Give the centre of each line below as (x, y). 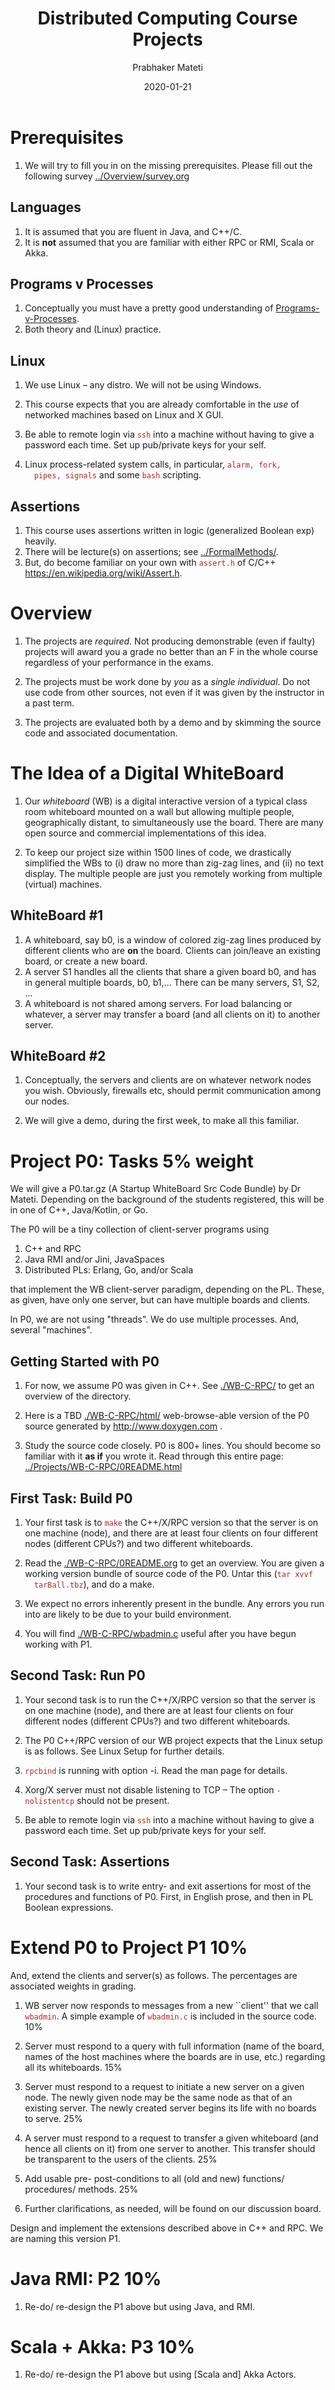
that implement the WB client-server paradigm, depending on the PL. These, (167, 1289)
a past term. (49, 703)
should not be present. (123, 1800)
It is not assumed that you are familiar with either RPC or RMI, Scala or (169, 242)
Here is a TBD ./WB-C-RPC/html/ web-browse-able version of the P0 (167, 1416)
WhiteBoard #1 (57, 915)
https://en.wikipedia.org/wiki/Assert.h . (103, 573)
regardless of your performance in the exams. (119, 662)
